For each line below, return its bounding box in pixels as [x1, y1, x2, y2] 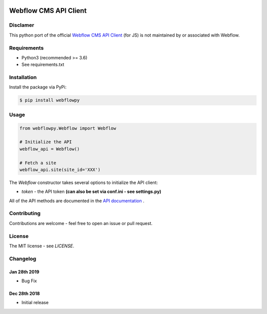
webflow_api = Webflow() [19, 146, 80, 152]
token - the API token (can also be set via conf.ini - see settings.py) [21, 188, 162, 195]
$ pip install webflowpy [19, 97, 80, 103]
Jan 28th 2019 [9, 269, 40, 274]
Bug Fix [21, 277, 37, 284]
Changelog [9, 255, 37, 262]
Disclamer [9, 22, 35, 29]
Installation [9, 74, 37, 81]
